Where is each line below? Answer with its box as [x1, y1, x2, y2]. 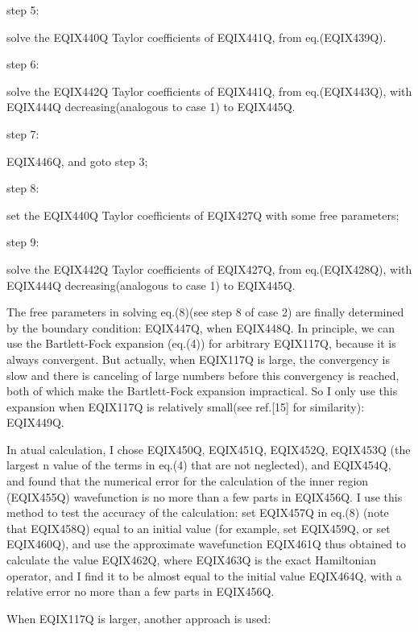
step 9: [6, 233, 39, 250]
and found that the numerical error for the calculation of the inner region [6, 473, 369, 489]
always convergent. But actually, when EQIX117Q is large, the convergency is [6, 350, 390, 367]
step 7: [6, 125, 39, 142]
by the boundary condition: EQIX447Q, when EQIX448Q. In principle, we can [6, 319, 395, 336]
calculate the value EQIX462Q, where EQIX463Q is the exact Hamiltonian [6, 551, 376, 568]
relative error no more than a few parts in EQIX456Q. [6, 583, 275, 600]
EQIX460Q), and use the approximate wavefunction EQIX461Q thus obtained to [6, 535, 407, 552]
